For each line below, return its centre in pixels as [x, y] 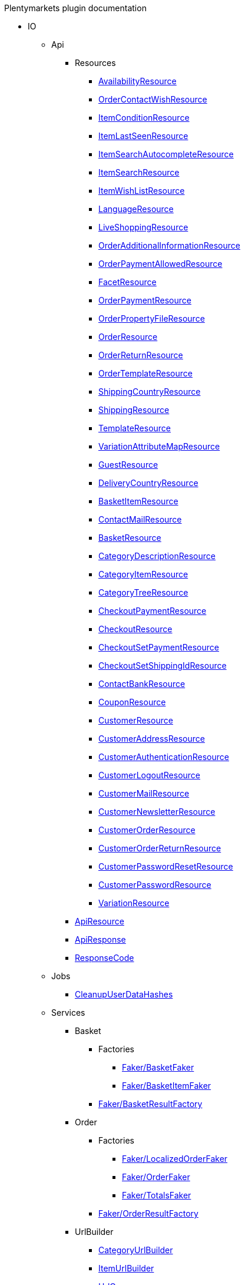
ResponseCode [105, 958]
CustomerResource [136, 720]
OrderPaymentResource [145, 300]
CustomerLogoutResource [150, 775]
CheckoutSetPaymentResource [159, 647]
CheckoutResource [135, 629]
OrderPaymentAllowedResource [160, 264]
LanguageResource [136, 209]
